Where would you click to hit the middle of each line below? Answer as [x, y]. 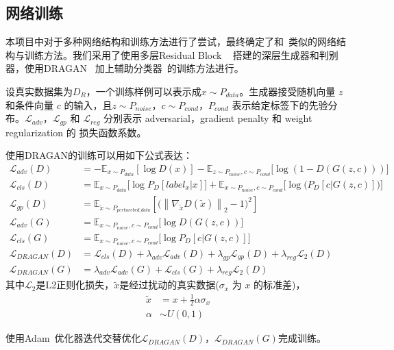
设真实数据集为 [39, 91]
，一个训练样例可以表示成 [144, 91]
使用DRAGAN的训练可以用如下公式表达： [99, 155]
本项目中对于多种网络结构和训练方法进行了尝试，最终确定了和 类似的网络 [171, 41]
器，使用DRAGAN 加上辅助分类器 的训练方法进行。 [125, 68]
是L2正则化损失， [75, 285]
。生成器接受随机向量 [287, 91]
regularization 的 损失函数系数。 [76, 132]
